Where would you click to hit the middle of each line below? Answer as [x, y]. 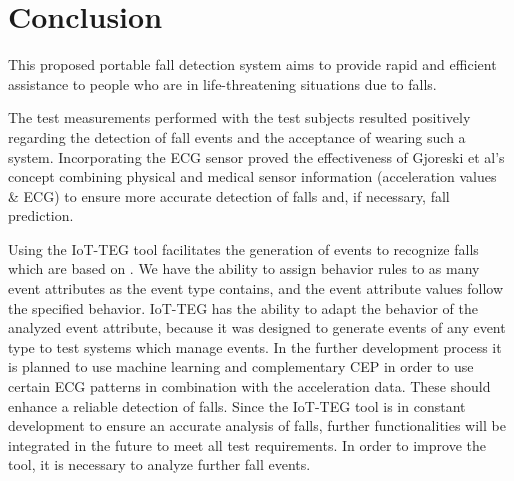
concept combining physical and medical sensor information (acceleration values [252, 176]
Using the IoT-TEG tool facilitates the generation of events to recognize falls [243, 248]
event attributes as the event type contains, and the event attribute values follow [256, 288]
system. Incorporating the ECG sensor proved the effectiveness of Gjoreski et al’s [256, 156]
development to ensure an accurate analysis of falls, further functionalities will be [257, 425]
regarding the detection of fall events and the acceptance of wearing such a [237, 136]
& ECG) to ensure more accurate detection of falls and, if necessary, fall [229, 195]
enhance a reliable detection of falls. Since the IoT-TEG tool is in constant [237, 405]
